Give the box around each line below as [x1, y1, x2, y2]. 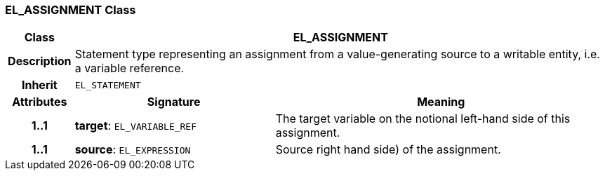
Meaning [417, 95, 465, 109]
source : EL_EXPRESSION [74, 142, 191, 157]
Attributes [12, 95, 67, 109]
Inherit [21, 78, 58, 93]
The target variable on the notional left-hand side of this [275, 111, 571, 126]
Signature [147, 95, 201, 109]
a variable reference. [74, 61, 185, 76]
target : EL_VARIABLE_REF [74, 119, 197, 133]
